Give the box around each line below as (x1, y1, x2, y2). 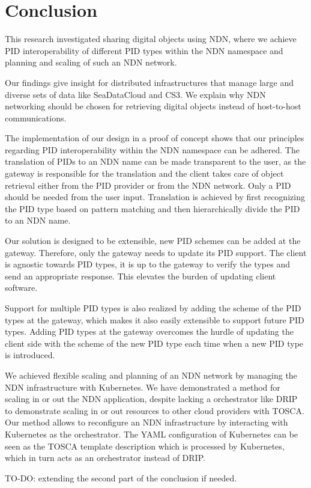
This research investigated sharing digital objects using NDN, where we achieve (5, 32, 297, 45)
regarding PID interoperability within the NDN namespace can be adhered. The (5, 143, 300, 156)
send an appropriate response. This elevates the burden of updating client (5, 269, 276, 282)
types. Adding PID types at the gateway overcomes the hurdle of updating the (5, 325, 294, 338)
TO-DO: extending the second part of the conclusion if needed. (5, 471, 237, 484)
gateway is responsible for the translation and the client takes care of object (5, 167, 284, 180)
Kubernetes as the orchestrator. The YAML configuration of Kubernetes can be (5, 427, 298, 440)
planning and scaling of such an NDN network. (5, 56, 177, 69)
